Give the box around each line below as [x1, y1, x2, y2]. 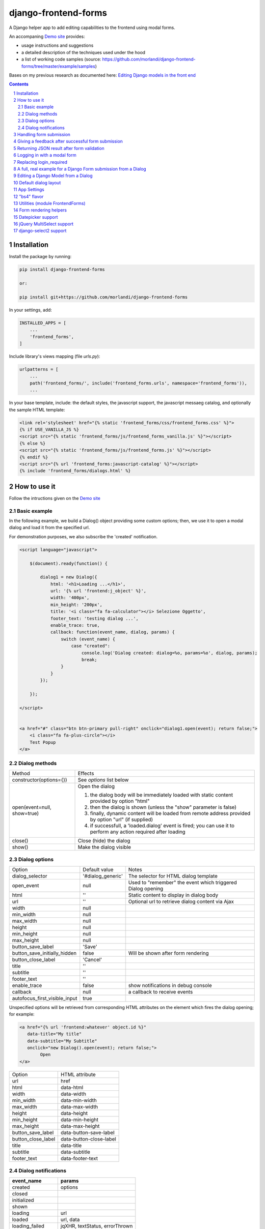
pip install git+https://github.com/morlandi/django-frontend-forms [19, 294, 188, 300]
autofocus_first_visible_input [12, 995, 78, 1001]
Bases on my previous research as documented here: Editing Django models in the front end [9, 72, 196, 78]
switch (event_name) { [60, 636, 115, 642]
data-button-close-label [60, 1136, 116, 1142]
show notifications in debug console [128, 982, 212, 989]
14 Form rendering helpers [13, 207, 67, 213]
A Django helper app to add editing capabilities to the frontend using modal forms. [9, 25, 175, 30]
